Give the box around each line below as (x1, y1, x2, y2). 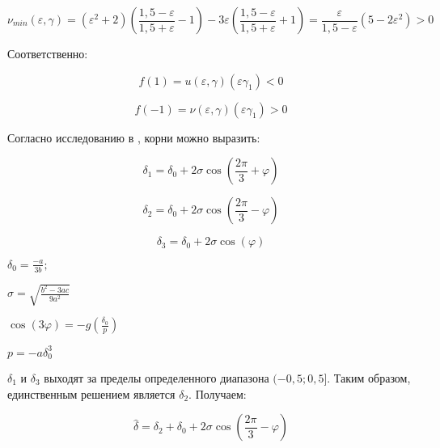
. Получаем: (188, 385, 247, 402)
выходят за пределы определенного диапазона (44, 370, 269, 387)
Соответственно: (7, 45, 88, 61)
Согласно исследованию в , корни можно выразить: (7, 129, 260, 146)
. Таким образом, (327, 370, 411, 387)
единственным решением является (7, 385, 176, 402)
